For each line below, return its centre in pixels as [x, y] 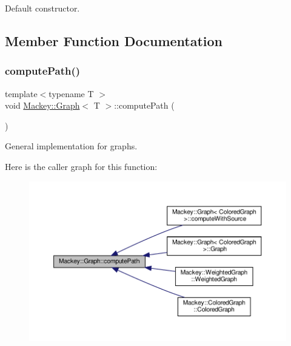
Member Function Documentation [114, 40]
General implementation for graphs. [71, 146]
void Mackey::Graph [42, 105]
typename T [71, 93]
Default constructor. [42, 8]
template [21, 93]
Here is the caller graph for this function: [81, 166]
